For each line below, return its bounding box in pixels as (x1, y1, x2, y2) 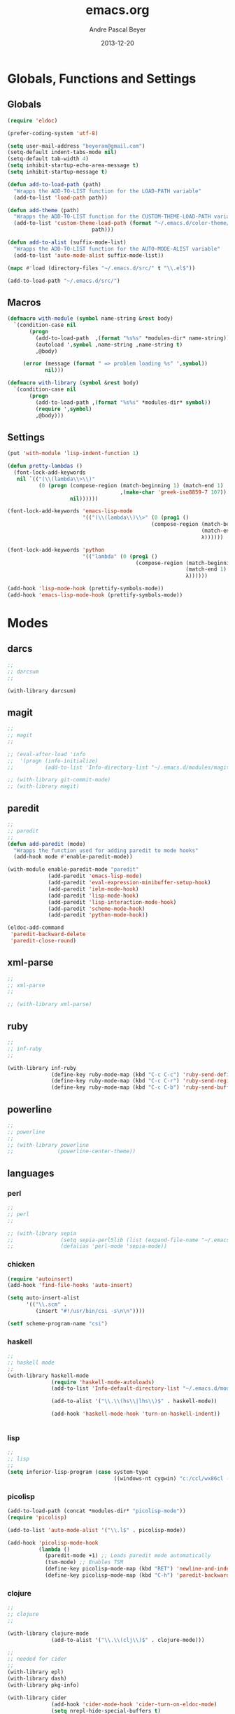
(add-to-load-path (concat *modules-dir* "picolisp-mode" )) (7, 1507, 187, 1514)
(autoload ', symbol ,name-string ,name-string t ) (35, 341, 183, 348)
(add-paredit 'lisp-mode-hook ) (48, 892, 139, 899)
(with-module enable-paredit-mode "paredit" (7, 866, 139, 873)
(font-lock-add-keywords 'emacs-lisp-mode (7, 508, 133, 515)
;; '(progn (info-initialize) (7, 757, 99, 765)
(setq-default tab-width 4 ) (7, 155, 90, 162)
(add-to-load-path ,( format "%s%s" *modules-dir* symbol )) (35, 398, 211, 406)
